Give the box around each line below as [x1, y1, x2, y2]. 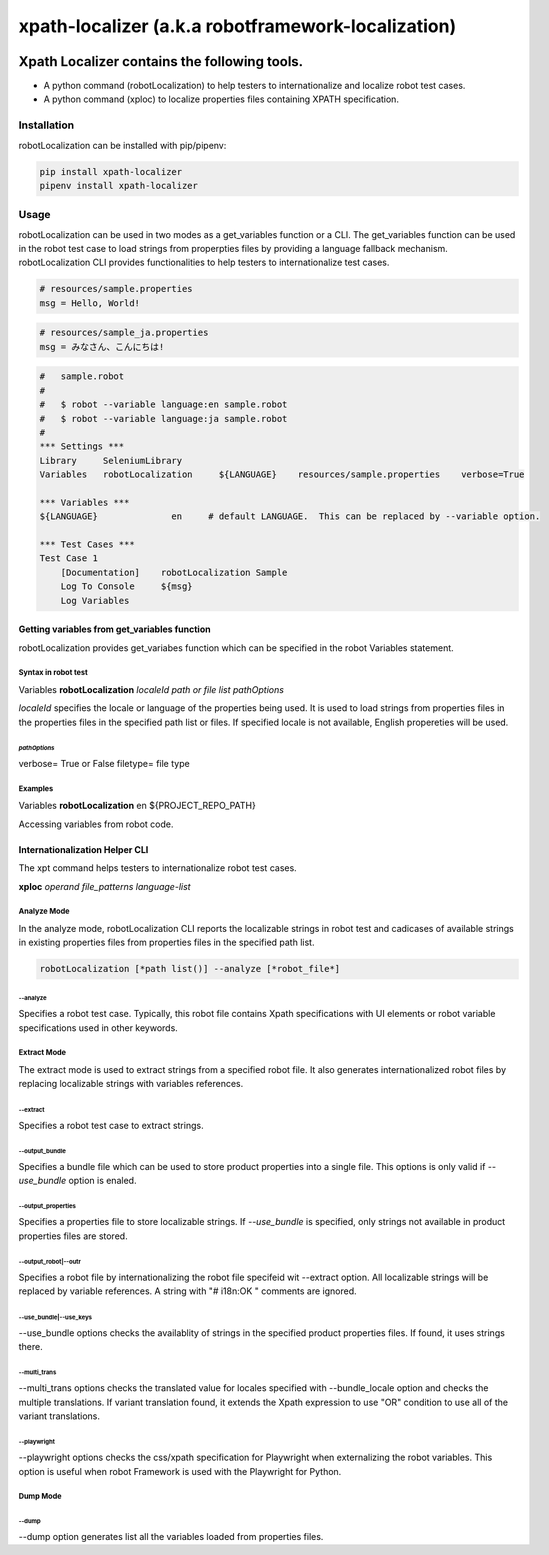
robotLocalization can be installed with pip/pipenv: [18, 139, 227, 151]
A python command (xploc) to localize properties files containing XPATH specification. [43, 93, 400, 105]
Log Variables [60, 595, 130, 606]
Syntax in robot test [18, 668, 89, 678]
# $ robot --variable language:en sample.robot [39, 399, 288, 410]
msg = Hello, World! [39, 297, 140, 309]
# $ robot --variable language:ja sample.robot [39, 413, 288, 424]
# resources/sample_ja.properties [39, 327, 209, 339]
